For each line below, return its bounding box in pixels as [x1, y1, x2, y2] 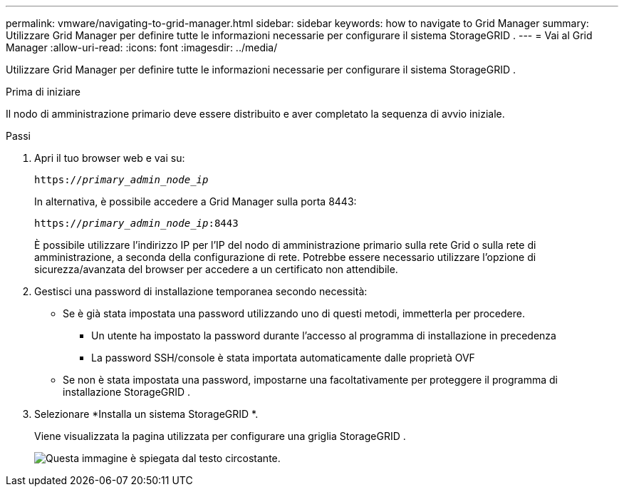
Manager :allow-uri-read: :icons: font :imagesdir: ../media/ [6, 41, 278, 53]
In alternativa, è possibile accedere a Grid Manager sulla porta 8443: [34, 195, 357, 207]
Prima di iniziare [6, 86, 80, 98]
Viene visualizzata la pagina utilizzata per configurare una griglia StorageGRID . [34, 430, 406, 442]
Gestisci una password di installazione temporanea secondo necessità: [34, 285, 368, 297]
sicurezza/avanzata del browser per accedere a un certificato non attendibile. [34, 263, 398, 275]
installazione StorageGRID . [63, 386, 191, 398]
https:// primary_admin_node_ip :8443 [34, 217, 239, 229]
